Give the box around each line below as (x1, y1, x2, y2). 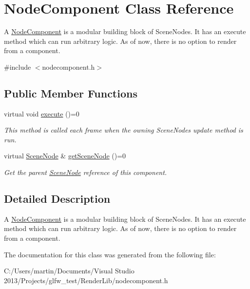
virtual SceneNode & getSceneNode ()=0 (4, 151, 126, 161)
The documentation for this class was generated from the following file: (4, 249, 216, 259)
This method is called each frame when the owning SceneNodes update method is (4, 125, 243, 135)
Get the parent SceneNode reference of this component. (4, 167, 167, 177)
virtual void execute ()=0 (4, 108, 79, 118)
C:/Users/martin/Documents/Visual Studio (4, 266, 135, 276)
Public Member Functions (4, 85, 137, 100)
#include (4, 61, 31, 72)
